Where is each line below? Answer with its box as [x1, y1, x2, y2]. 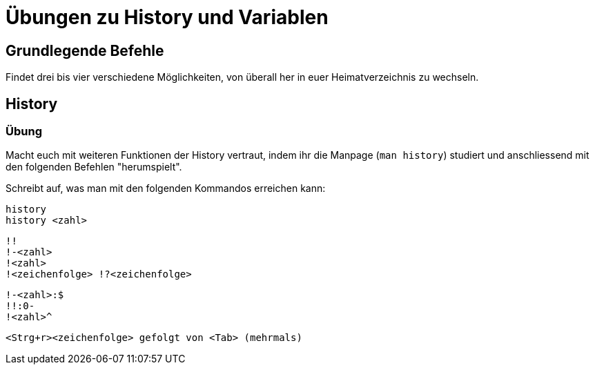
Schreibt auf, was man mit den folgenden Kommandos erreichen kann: [6, 182, 326, 195]
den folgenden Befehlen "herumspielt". [6, 161, 182, 173]
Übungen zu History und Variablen [6, 6, 329, 29]
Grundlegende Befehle [6, 41, 164, 59]
